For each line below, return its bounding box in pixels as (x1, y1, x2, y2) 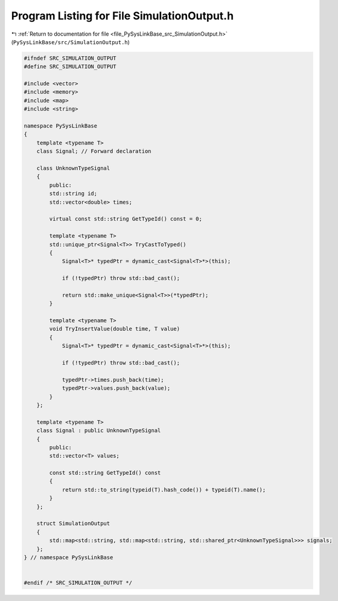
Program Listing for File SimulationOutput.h (11, 9, 234, 22)
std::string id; (49, 190, 98, 197)
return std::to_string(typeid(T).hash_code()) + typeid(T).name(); (62, 486, 266, 493)
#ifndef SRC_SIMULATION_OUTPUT (24, 54, 117, 62)
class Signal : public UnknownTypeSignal (36, 427, 161, 434)
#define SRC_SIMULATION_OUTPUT (24, 63, 117, 70)
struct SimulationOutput (36, 520, 110, 527)
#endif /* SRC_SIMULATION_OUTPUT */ (24, 579, 133, 586)
